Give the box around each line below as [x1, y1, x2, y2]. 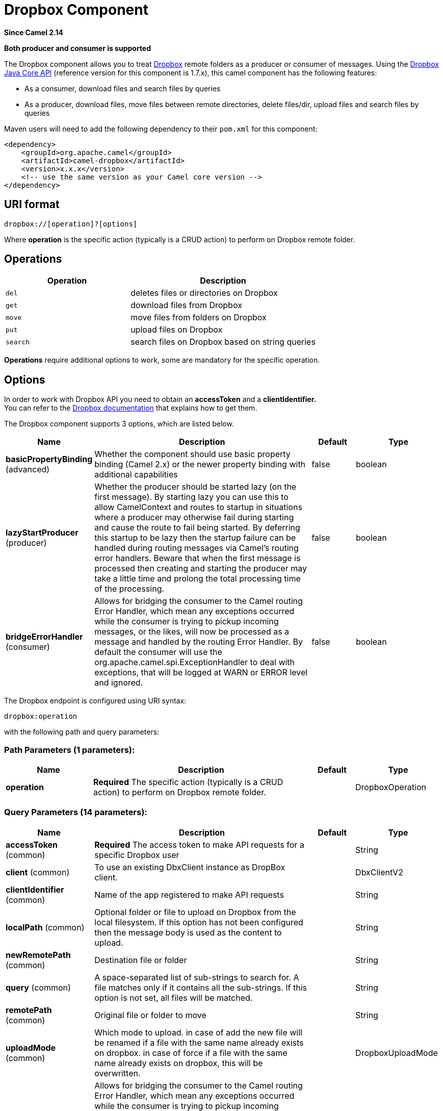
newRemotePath [6, 949, 71, 960]
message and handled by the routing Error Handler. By [94, 637, 303, 647]
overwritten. [94, 1068, 141, 1078]
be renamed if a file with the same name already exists [94, 1037, 304, 1048]
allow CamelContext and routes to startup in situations [94, 502, 302, 513]
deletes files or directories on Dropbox [131, 288, 278, 298]
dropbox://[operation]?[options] [4, 219, 138, 228]
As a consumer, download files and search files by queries [24, 84, 221, 93]
